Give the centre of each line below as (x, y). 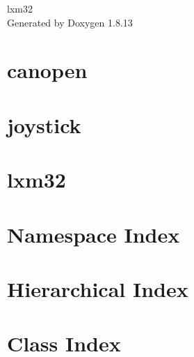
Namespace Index (94, 234)
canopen (47, 70)
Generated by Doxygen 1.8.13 (70, 22)
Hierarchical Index (98, 288)
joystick (44, 124)
